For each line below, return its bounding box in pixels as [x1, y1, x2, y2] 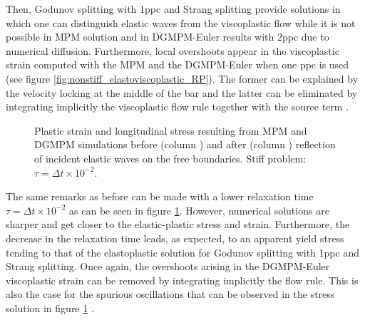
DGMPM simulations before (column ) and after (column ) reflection [34, 137, 336, 152]
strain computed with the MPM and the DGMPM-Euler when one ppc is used [6, 57, 349, 72]
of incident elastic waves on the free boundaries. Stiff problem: [34, 150, 307, 165]
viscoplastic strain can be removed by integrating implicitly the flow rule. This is [6, 272, 359, 287]
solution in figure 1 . [6, 300, 94, 315]
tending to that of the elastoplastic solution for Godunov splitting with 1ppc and [6, 244, 359, 259]
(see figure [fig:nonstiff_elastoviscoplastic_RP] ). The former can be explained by [6, 71, 359, 86]
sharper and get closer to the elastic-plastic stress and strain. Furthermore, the [6, 217, 350, 232]
